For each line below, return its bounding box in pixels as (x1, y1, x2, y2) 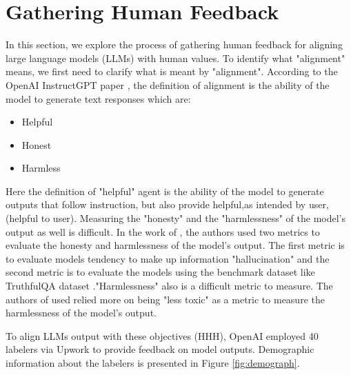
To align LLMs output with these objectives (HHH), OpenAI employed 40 (6, 328, 319, 343)
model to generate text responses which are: (6, 91, 191, 105)
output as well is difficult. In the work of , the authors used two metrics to (6, 224, 320, 239)
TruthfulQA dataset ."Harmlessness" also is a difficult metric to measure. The (6, 278, 333, 293)
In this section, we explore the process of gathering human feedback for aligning (6, 37, 343, 52)
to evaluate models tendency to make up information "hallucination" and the (6, 251, 330, 265)
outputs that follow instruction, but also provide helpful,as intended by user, (6, 197, 329, 212)
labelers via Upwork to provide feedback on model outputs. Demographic (6, 342, 314, 356)
